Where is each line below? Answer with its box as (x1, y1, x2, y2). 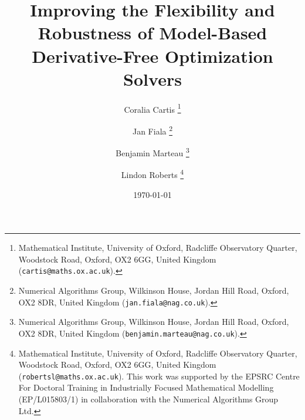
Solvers (123, 66, 182, 90)
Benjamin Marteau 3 (116, 145, 189, 159)
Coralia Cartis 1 (124, 101, 181, 115)
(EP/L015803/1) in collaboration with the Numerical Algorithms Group (18, 393, 279, 405)
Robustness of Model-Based (38, 21, 267, 45)
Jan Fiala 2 (132, 123, 173, 137)
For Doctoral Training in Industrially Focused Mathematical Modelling (18, 381, 274, 394)
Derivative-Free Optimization (32, 43, 273, 68)
